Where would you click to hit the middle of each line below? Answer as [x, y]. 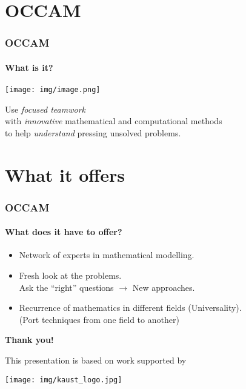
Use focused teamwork [45, 109]
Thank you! [29, 340]
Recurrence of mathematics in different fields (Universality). [130, 308]
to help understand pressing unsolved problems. [93, 132]
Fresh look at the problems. [70, 275]
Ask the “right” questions [66, 287]
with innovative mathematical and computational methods [114, 121]
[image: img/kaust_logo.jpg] [64, 380]
